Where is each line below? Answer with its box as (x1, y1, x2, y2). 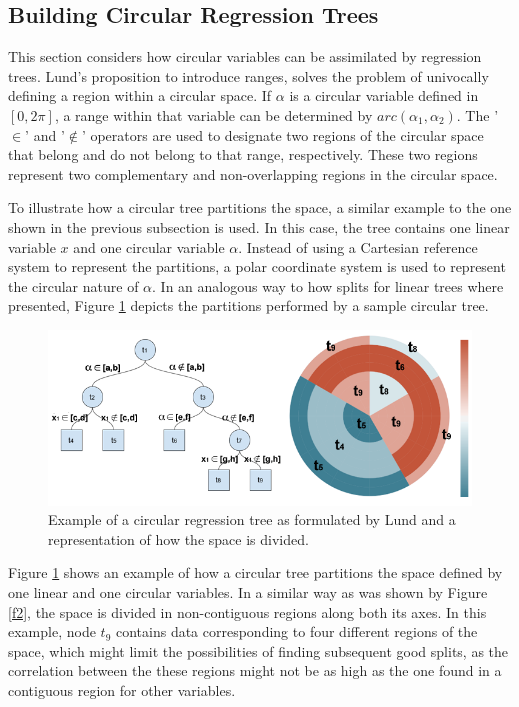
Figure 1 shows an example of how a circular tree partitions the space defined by (8, 562, 503, 583)
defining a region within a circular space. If (8, 85, 272, 106)
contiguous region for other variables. (8, 679, 236, 700)
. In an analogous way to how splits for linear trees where (152, 275, 504, 296)
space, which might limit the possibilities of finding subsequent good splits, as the (8, 640, 509, 661)
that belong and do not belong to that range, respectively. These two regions (8, 144, 478, 165)
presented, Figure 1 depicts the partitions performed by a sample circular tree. (8, 295, 489, 316)
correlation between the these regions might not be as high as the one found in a (8, 660, 502, 681)
